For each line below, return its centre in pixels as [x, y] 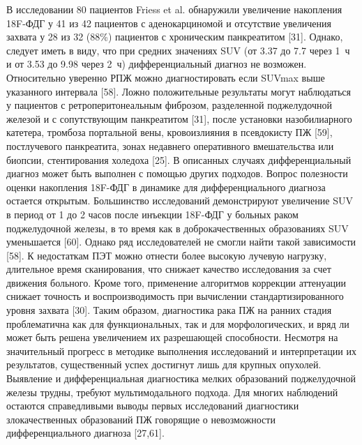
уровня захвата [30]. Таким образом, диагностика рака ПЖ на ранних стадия [169, 310]
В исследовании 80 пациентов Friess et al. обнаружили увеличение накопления [174, 9]
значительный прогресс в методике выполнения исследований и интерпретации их [181, 350]
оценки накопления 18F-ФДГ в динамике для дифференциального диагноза [166, 187]
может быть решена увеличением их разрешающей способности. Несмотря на [172, 337]
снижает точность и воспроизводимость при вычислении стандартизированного [175, 296]
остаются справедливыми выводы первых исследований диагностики [153, 406]
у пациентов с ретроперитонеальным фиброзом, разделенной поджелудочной [169, 105]
